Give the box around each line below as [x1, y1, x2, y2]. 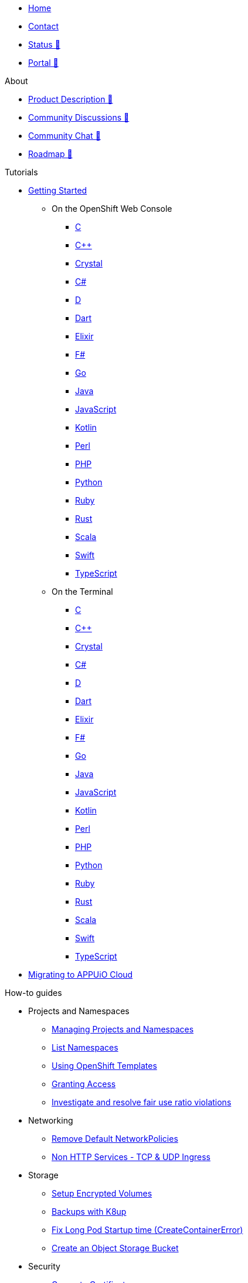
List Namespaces [52, 1042, 118, 1052]
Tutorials [5, 167, 38, 177]
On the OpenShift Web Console [52, 204, 172, 214]
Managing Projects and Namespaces [52, 1024, 194, 1034]
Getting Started [28, 185, 87, 195]
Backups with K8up [52, 1207, 127, 1217]
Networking [28, 1115, 73, 1125]
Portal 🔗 [28, 58, 59, 68]
